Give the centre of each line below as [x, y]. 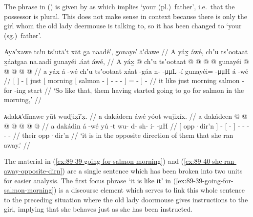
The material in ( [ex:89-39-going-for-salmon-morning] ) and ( [94, 161]
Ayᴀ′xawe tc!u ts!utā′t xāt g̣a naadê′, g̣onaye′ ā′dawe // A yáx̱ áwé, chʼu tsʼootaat [126, 52]
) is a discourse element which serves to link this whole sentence [149, 190]
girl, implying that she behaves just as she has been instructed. [98, 209]
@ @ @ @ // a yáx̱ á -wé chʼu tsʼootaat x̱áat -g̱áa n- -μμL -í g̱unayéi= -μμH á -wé [126, 71]
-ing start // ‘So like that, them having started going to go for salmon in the [129, 90]
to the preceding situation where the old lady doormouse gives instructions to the [126, 199]
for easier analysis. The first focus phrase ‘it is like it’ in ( [90, 180]
